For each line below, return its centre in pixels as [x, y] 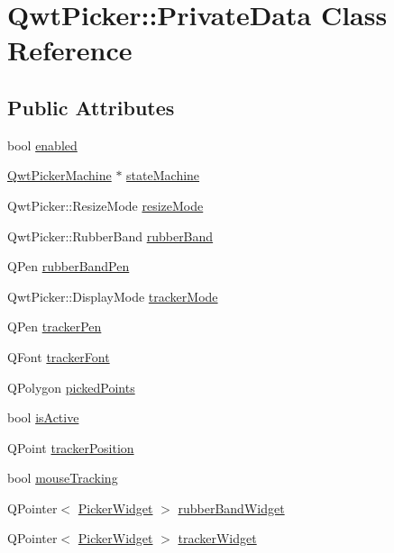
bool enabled [42, 145]
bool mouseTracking [63, 478]
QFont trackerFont [59, 356]
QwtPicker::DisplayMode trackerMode [113, 296]
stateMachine [163, 175]
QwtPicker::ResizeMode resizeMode [105, 205]
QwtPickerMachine [60, 175]
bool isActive [43, 417]
